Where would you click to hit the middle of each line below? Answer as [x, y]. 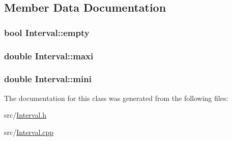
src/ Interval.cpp [29, 132]
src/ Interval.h [25, 115]
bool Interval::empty [47, 32]
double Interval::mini [48, 79]
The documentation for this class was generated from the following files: [116, 98]
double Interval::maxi [49, 56]
